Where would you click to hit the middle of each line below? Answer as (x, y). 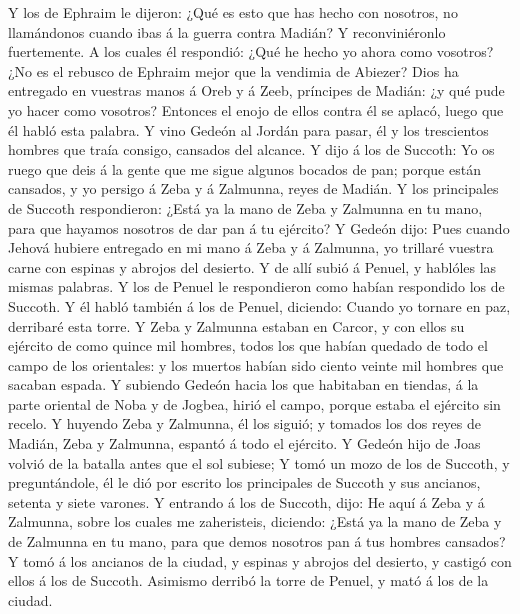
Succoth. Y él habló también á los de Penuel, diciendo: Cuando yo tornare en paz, (259, 305)
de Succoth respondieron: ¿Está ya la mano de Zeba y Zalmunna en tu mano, (245, 207)
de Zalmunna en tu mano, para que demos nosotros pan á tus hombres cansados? (257, 541)
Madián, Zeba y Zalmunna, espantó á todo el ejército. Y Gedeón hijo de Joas (244, 443)
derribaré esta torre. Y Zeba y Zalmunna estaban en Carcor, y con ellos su (236, 325)
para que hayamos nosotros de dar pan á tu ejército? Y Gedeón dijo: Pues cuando (259, 227)
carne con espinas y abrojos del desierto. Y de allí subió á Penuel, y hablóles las (252, 266)
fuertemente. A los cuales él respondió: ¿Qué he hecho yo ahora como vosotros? (251, 51)
